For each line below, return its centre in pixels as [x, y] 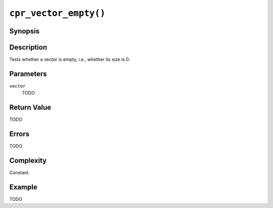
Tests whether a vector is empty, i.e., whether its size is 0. [70, 59]
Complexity [28, 160]
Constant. [19, 173]
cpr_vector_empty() [57, 13]
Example [23, 187]
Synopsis [25, 31]
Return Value [30, 108]
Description [28, 47]
